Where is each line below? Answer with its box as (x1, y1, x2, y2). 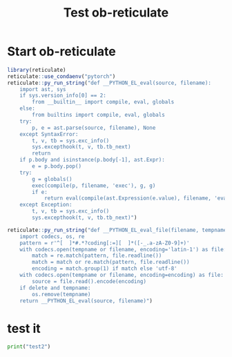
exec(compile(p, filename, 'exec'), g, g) (32, 182, 156, 189)
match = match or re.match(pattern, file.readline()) (32, 259, 190, 266)
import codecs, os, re (19, 233, 85, 240)
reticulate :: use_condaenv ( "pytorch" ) (7, 73, 116, 80)
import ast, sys (19, 86, 67, 93)
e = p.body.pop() (32, 163, 81, 170)
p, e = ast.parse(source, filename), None (32, 124, 156, 131)
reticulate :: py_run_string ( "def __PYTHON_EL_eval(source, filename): (7, 79, 212, 86)
